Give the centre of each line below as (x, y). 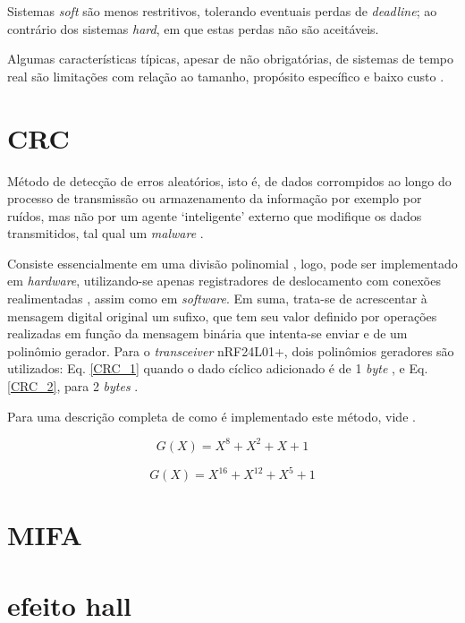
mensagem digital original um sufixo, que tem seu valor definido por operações (222, 316)
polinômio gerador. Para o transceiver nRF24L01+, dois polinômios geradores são (231, 350)
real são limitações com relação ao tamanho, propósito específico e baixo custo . (226, 76)
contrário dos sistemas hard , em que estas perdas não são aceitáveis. (193, 28)
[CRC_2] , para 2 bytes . (73, 386)
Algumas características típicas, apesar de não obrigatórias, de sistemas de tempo (230, 59)
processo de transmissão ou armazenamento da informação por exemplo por (215, 198)
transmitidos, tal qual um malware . (106, 233)
